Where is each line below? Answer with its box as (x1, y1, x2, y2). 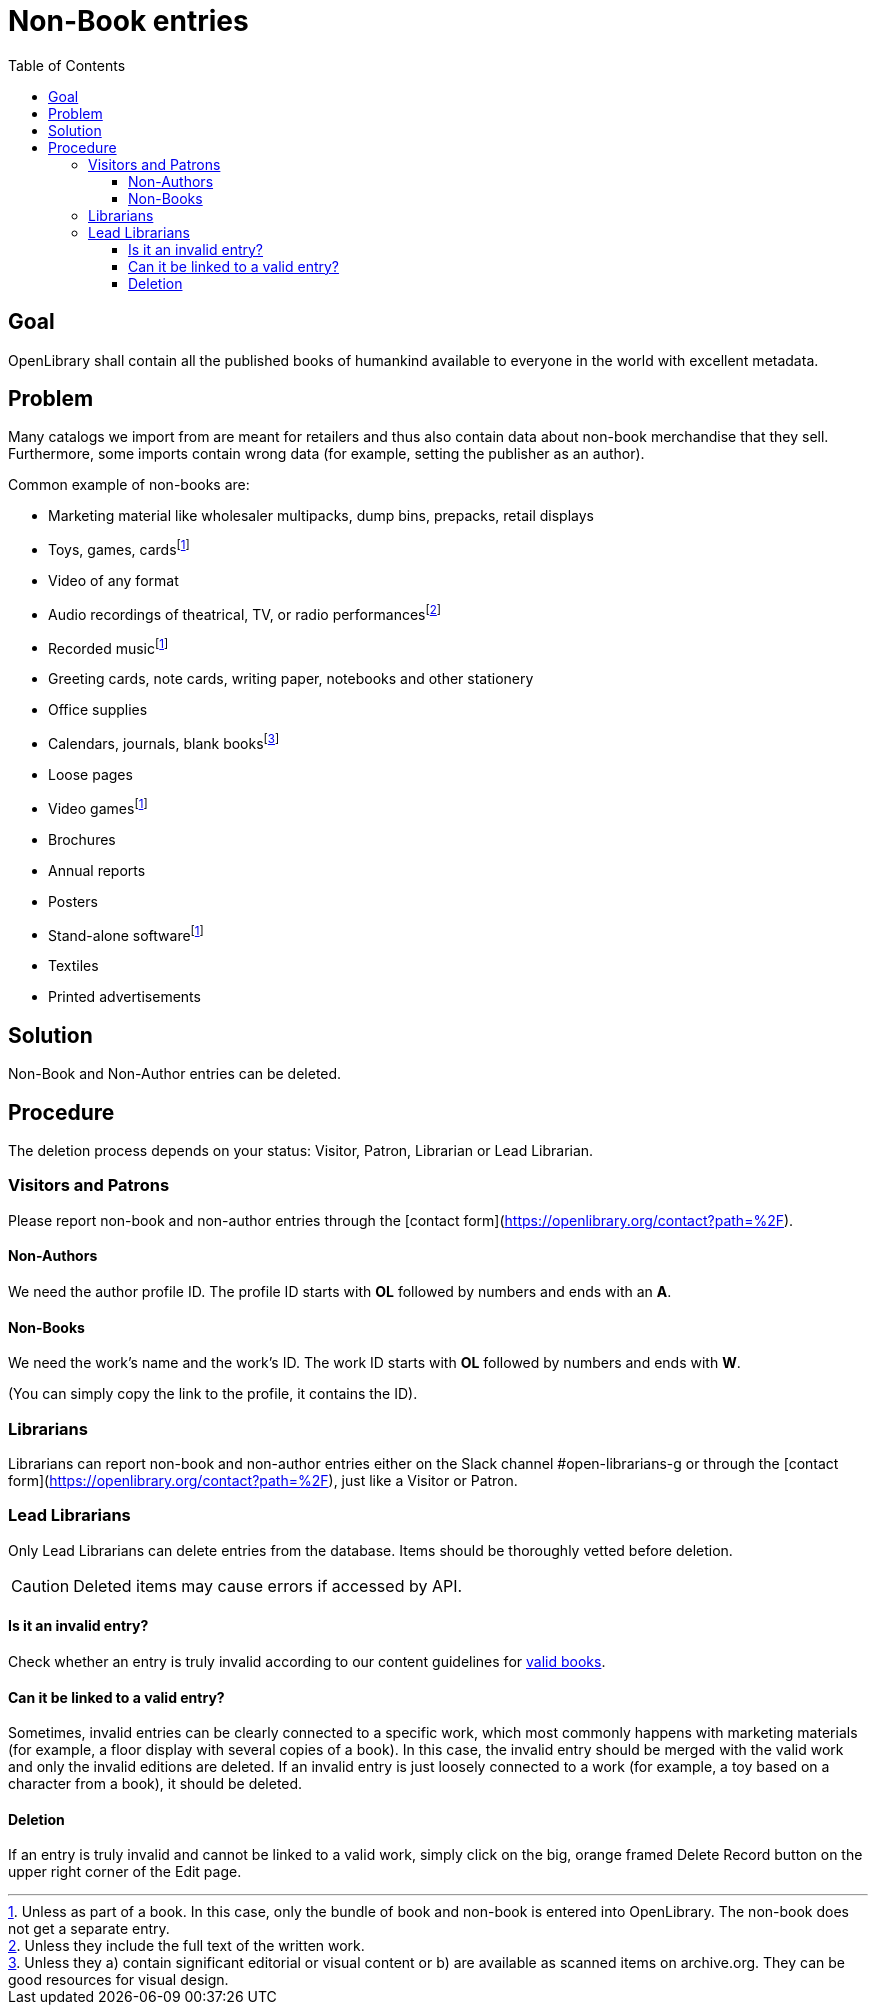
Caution (11, 1575, 70, 1596)
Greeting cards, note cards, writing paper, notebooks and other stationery (48, 670, 534, 688)
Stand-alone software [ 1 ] (48, 923, 204, 944)
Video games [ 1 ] (48, 797, 148, 817)
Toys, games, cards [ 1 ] (48, 538, 190, 559)
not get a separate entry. (8, 1920, 170, 1938)
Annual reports (48, 861, 146, 879)
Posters (48, 892, 98, 910)
